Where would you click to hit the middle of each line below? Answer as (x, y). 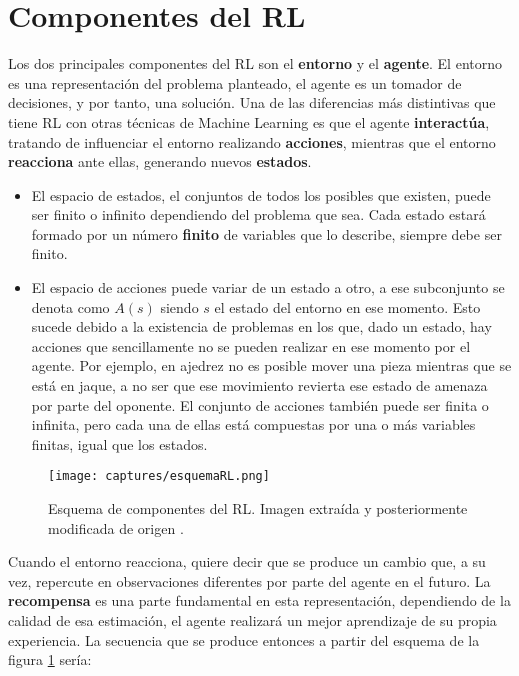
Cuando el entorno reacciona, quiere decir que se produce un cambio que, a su (247, 561)
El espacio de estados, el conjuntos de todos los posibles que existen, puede (261, 194)
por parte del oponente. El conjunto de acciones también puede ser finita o (260, 404)
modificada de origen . (116, 527)
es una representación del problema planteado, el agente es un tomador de (235, 82)
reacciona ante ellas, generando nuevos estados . (160, 161)
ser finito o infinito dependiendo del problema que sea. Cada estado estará (258, 214)
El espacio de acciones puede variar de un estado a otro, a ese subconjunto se (268, 287)
